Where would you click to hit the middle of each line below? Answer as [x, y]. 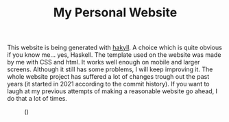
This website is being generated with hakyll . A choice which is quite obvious [115, 48]
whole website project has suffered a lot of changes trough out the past [108, 77]
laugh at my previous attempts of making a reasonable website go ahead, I [112, 91]
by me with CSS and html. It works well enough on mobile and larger [104, 62]
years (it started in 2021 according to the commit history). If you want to [108, 84]
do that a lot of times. [37, 99]
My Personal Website [115, 13]
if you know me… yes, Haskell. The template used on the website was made [114, 55]
